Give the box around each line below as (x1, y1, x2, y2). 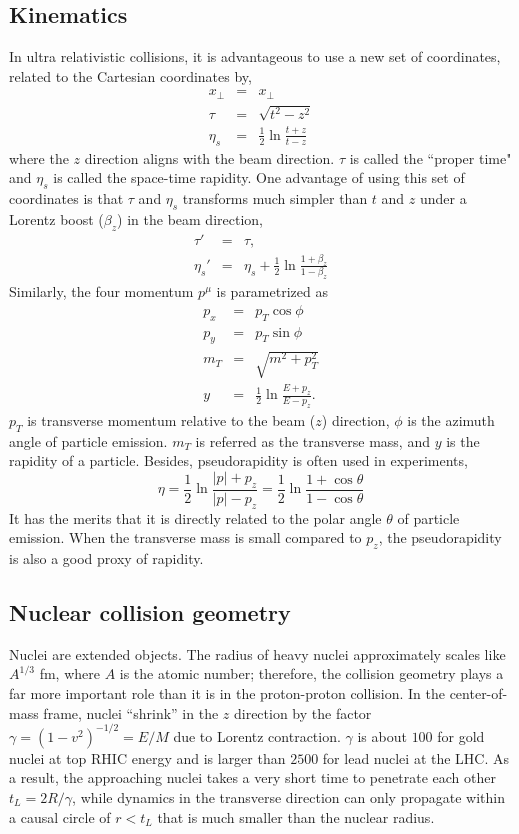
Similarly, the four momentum (9, 281, 194, 302)
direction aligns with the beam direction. (84, 147, 335, 168)
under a (419, 187, 467, 208)
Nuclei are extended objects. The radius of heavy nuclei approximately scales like (9, 643, 506, 664)
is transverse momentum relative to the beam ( (27, 410, 316, 431)
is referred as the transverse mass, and (195, 430, 430, 451)
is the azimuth (407, 410, 495, 431)
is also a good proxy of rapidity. (9, 548, 204, 569)
